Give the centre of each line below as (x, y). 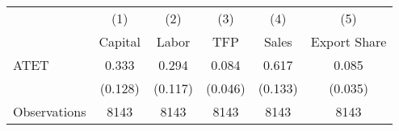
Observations (50, 111)
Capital (120, 41)
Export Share (349, 41)
